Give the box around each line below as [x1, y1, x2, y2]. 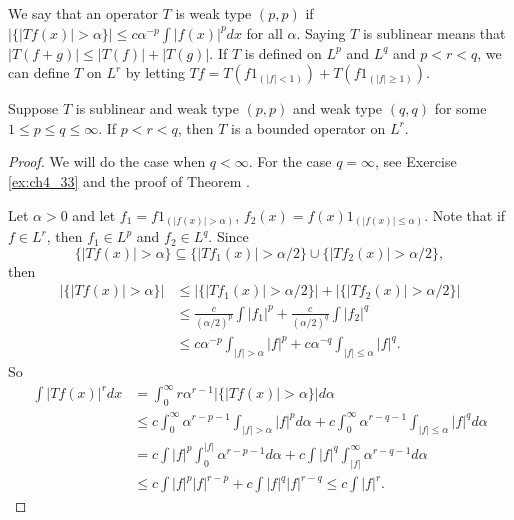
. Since [208, 226, 249, 247]
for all [246, 22, 283, 43]
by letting [125, 62, 185, 83]
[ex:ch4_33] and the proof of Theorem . [8, 170, 250, 191]
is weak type [175, 3, 252, 23]
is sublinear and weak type [75, 98, 239, 119]
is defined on [244, 42, 322, 63]
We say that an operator [8, 3, 158, 23]
